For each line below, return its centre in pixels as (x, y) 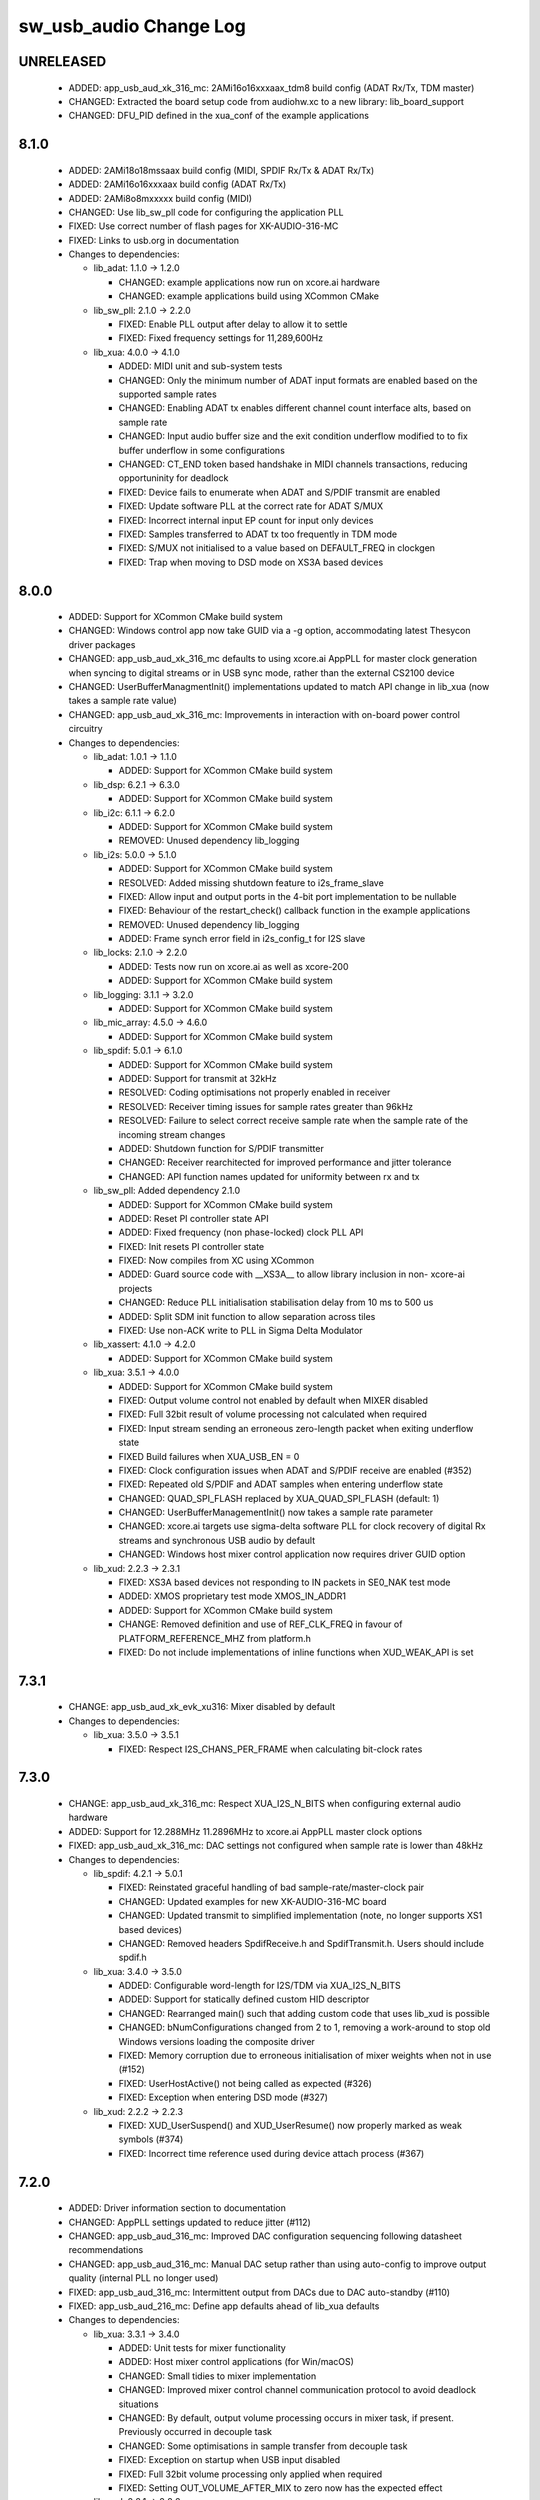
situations (138, 2404)
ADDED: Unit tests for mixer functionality (202, 2348)
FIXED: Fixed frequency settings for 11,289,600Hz (221, 338)
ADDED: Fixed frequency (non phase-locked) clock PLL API (241, 1232)
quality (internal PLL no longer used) (143, 2278)
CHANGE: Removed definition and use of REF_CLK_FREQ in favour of (260, 1624)
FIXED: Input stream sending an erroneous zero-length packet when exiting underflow (296, 1428)
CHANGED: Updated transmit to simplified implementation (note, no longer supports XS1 (300, 1916)
